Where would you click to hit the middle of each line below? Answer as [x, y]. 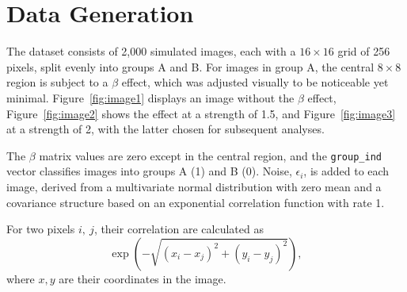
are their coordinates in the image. [143, 278]
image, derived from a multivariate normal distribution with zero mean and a [194, 186]
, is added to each [346, 171]
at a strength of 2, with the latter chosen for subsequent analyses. [165, 129]
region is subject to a [57, 82]
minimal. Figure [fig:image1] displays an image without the [150, 97]
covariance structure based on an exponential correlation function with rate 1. [196, 202]
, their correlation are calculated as [179, 229]
